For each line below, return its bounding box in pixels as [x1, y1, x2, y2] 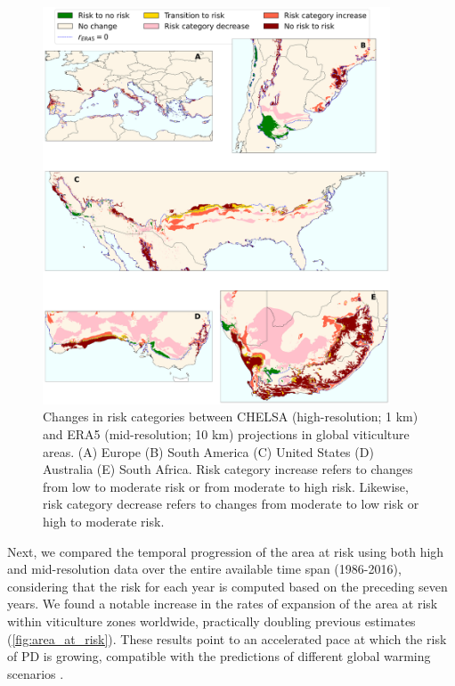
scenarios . [7, 664, 64, 682]
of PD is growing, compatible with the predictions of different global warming [7, 647, 431, 666]
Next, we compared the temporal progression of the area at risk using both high [7, 542, 444, 560]
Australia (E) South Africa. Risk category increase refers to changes [43, 460, 413, 478]
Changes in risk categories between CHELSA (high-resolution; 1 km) [43, 407, 418, 426]
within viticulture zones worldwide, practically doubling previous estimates [7, 611, 416, 630]
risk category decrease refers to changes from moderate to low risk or [43, 494, 419, 513]
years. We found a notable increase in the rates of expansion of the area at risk [7, 594, 438, 613]
